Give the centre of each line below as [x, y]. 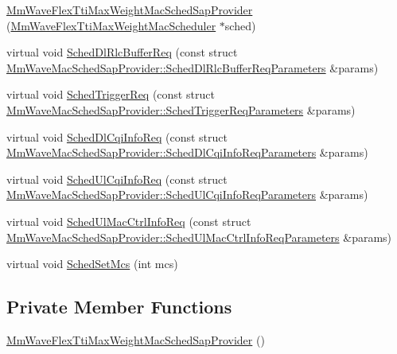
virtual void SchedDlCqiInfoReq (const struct [117, 136]
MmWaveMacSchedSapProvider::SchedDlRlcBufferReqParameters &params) [193, 67]
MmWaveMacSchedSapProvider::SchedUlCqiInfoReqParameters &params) [187, 195]
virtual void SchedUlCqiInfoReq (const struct [117, 179]
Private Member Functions [119, 307]
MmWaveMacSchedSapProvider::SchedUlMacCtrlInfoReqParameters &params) [199, 237]
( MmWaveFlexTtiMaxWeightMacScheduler [111, 25]
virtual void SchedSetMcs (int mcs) [92, 264]
